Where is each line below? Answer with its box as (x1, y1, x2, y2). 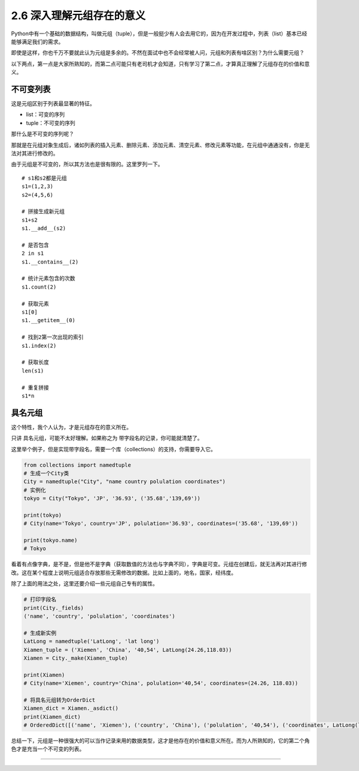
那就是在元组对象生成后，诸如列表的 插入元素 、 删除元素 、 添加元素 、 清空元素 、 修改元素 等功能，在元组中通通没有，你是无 (11, 141, 310, 148)
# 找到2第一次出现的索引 (22, 334, 84, 341)
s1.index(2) (22, 342, 57, 349)
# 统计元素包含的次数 (22, 275, 75, 282)
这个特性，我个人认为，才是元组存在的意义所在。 (11, 423, 132, 430)
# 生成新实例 (23, 629, 57, 636)
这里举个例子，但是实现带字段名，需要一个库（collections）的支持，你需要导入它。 (11, 445, 217, 453)
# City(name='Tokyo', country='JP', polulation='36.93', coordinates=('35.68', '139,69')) (23, 520, 299, 527)
